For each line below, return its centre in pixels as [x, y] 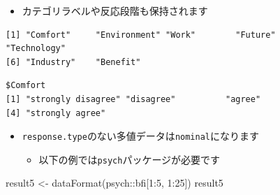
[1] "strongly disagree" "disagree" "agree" [133, 99]
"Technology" [36, 49]
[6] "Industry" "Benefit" [73, 62]
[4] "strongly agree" [56, 113]
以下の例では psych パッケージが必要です [130, 159]
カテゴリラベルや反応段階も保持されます [115, 10]
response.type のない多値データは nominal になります [140, 136]
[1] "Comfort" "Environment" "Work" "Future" [141, 35]
